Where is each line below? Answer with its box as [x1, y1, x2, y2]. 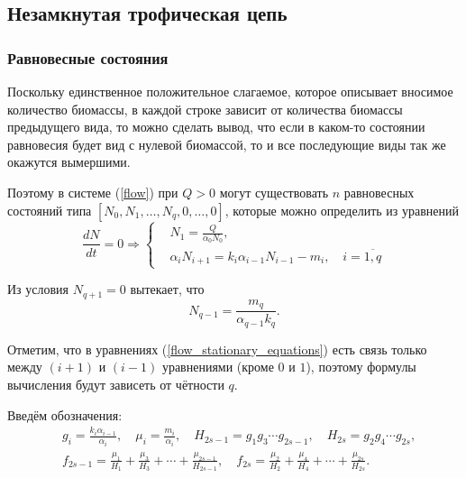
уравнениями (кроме [161, 357, 274, 376]
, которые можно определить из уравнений [224, 200, 459, 219]
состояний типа [7, 200, 92, 219]
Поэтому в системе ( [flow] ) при [7, 182, 178, 201]
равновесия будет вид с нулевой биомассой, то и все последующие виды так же [7, 134, 446, 153]
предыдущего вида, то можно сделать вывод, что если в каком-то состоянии [7, 117, 425, 136]
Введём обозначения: [7, 405, 123, 424]
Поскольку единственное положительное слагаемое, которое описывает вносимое [7, 82, 453, 100]
